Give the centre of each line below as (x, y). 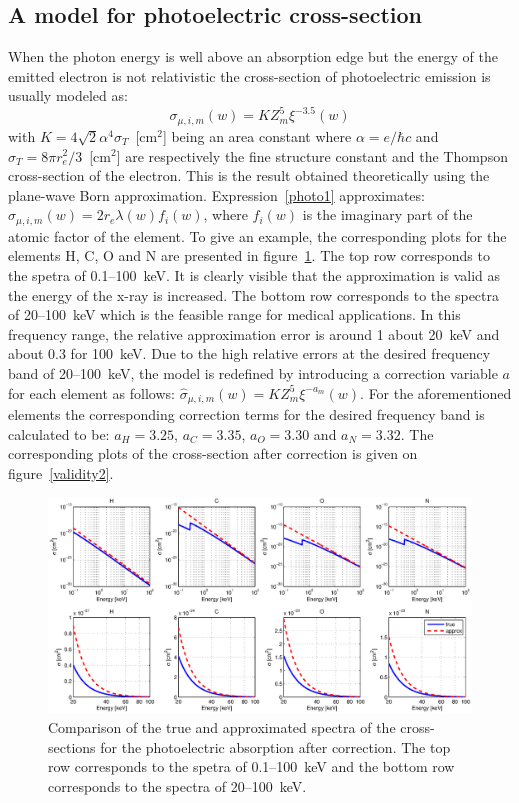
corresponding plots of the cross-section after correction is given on (213, 453)
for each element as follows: (91, 392)
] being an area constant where (257, 135)
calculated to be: (59, 433)
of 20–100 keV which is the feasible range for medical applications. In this (234, 314)
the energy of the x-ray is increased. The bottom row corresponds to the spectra (254, 294)
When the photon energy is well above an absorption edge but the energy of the (253, 56)
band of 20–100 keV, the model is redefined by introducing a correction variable (253, 372)
